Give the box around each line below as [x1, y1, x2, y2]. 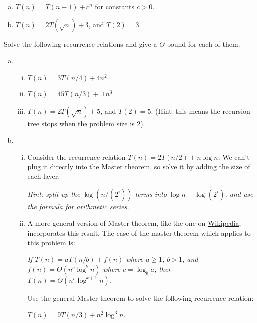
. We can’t [218, 151, 250, 161]
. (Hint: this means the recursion [151, 105, 250, 116]
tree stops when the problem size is [27, 118, 135, 128]
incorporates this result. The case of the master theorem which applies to [27, 227, 251, 238]
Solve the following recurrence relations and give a [4, 38, 157, 49]
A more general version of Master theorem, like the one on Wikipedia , [27, 218, 241, 228]
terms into [135, 188, 167, 199]
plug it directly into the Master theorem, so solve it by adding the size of [27, 161, 250, 171]
